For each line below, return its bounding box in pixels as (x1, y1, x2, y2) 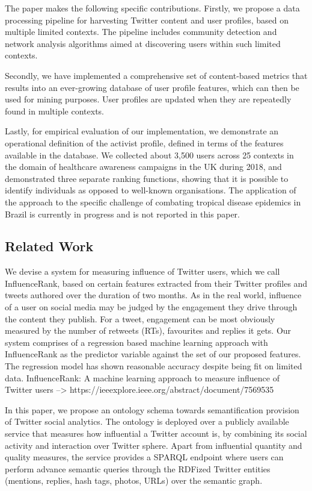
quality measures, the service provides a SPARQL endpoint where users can (5, 451, 284, 463)
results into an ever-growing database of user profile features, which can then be (5, 81, 299, 93)
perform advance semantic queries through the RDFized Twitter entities (5, 462, 271, 475)
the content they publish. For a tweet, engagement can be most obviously (5, 312, 275, 325)
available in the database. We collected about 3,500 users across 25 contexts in (5, 148, 294, 161)
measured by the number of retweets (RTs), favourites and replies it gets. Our (5, 324, 292, 337)
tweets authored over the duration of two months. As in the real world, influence (5, 289, 302, 301)
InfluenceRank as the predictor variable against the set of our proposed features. (5, 348, 301, 360)
